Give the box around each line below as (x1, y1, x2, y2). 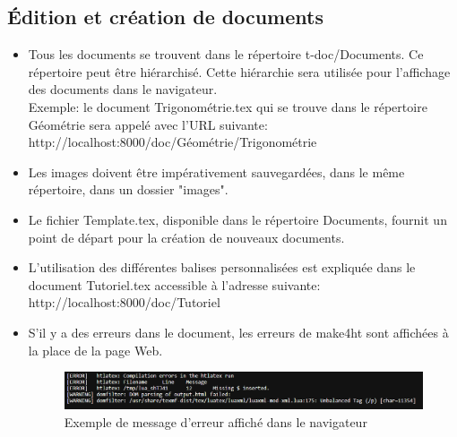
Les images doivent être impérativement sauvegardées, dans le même (28, 162, 405, 181)
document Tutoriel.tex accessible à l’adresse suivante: (28, 275, 321, 294)
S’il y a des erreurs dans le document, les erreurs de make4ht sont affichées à (28, 322, 449, 341)
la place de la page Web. (28, 340, 163, 359)
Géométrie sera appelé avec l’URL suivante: (28, 115, 268, 133)
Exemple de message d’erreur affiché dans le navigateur (64, 412, 367, 431)
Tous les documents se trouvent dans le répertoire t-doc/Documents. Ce (28, 45, 424, 64)
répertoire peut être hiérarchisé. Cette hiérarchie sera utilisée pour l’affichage (28, 62, 451, 81)
